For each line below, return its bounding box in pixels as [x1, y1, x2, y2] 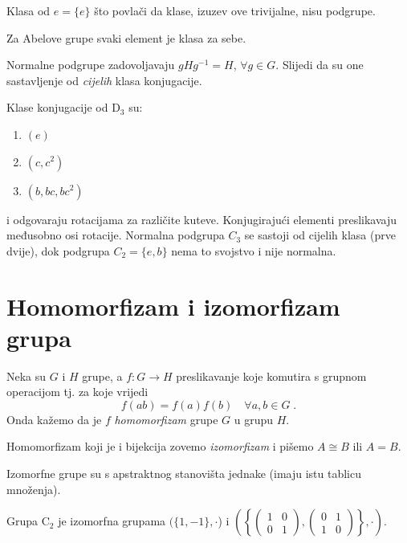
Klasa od [6, 2, 51, 18]
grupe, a [82, 367, 123, 384]
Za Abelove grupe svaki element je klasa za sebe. [6, 29, 246, 46]
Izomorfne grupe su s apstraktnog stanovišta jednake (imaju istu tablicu [6, 465, 361, 482]
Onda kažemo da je [6, 410, 102, 427]
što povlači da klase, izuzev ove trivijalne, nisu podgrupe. [94, 2, 376, 18]
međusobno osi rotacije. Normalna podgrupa [6, 227, 225, 243]
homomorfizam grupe [114, 410, 218, 427]
